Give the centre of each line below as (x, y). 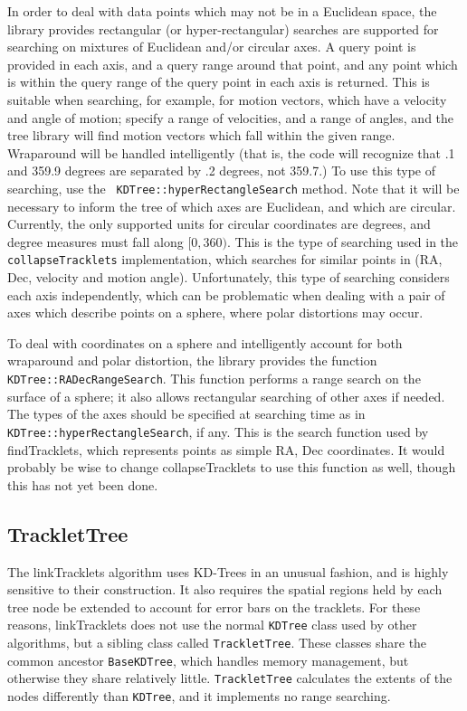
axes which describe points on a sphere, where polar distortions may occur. (215, 313)
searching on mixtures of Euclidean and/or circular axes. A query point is (212, 47)
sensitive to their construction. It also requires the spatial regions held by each (225, 589)
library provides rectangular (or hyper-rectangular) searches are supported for (223, 28)
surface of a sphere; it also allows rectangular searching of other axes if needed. (226, 396)
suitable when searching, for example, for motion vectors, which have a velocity (227, 99)
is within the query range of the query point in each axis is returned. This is (219, 82)
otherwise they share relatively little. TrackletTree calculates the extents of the (230, 678)
